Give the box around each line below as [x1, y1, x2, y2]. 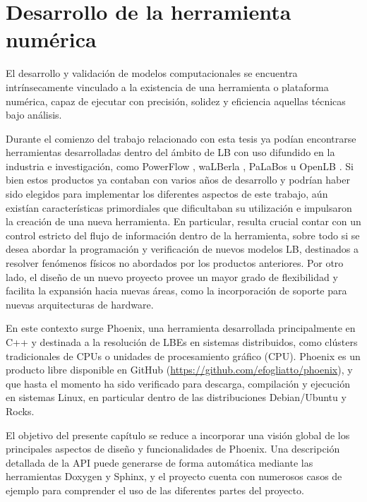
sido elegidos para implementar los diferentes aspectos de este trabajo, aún [6, 186, 328, 201]
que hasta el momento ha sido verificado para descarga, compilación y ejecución [6, 376, 350, 390]
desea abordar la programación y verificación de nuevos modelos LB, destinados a [6, 241, 359, 256]
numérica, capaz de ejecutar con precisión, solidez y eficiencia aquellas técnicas [6, 93, 346, 108]
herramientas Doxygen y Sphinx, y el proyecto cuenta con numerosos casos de [6, 469, 342, 484]
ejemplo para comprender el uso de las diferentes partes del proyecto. [6, 482, 304, 497]
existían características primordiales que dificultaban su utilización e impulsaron [6, 200, 352, 215]
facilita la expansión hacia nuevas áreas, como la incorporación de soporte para [6, 283, 347, 298]
